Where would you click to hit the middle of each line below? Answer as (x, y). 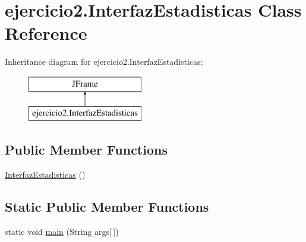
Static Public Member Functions (107, 207)
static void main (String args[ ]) (62, 232)
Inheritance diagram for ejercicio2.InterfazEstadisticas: (104, 62)
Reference (46, 33)
